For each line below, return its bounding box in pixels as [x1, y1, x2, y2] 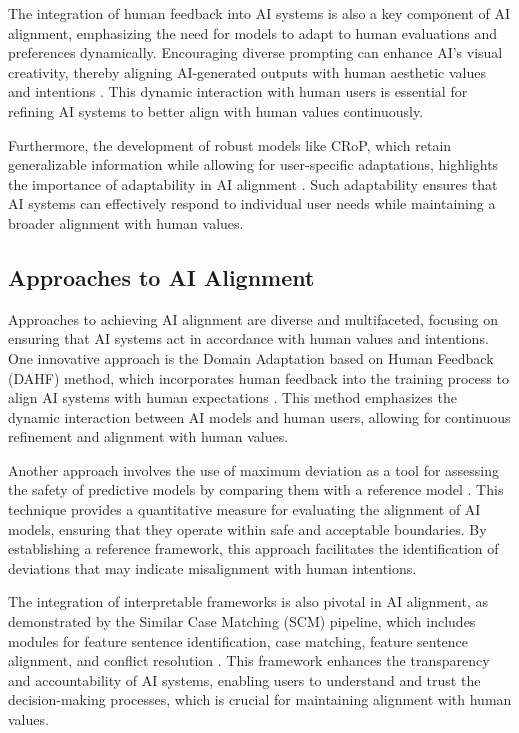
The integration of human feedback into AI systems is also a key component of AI [8, 3, 511, 23]
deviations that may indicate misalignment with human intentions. [8, 557, 417, 578]
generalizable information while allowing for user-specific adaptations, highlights [8, 154, 499, 175]
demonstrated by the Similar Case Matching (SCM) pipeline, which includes [8, 611, 476, 632]
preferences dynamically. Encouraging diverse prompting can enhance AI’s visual [8, 42, 503, 63]
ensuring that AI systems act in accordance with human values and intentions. [8, 328, 489, 349]
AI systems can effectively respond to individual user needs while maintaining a [8, 193, 496, 214]
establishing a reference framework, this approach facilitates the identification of [8, 538, 499, 559]
